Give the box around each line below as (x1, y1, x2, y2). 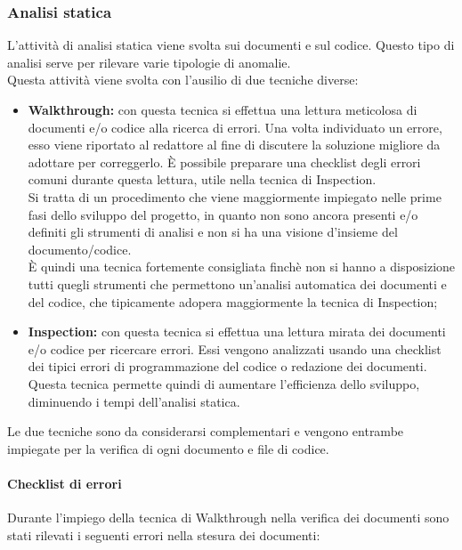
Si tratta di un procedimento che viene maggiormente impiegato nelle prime (28, 187, 442, 206)
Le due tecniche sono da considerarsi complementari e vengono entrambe (7, 422, 404, 441)
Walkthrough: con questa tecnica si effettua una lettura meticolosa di (28, 101, 417, 118)
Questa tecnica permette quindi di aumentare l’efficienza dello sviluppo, (28, 374, 420, 392)
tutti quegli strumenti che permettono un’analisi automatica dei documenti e (28, 274, 447, 293)
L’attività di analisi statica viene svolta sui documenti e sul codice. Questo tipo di (7, 36, 455, 54)
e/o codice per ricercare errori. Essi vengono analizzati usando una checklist (28, 339, 442, 358)
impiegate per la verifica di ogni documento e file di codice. (7, 439, 329, 457)
